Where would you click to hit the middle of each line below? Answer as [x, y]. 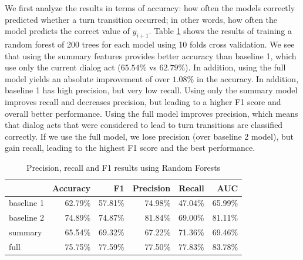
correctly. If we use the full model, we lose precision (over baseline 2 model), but [149, 136]
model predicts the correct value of [67, 31]
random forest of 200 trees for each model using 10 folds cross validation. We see [150, 44]
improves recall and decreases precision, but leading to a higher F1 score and [143, 101]
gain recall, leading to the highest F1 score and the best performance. [130, 148]
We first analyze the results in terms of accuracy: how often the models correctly [150, 8]
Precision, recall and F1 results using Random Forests [124, 167]
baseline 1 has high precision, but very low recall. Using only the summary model [151, 90]
